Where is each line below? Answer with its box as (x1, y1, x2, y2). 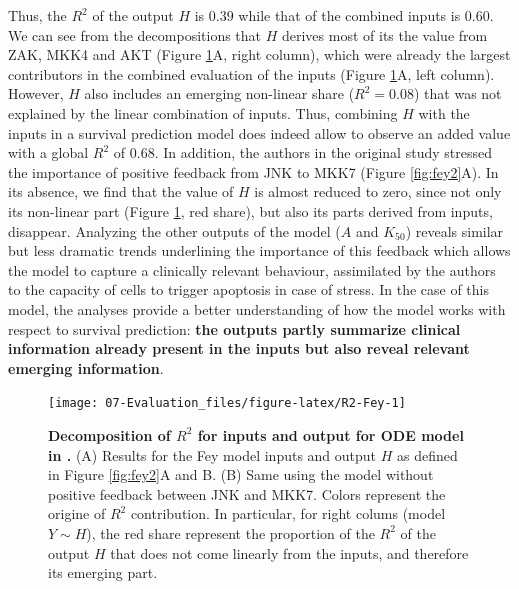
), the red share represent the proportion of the (86, 522, 375, 543)
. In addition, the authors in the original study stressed (154, 142, 492, 163)
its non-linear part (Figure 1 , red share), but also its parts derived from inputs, (8, 200, 493, 221)
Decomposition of (48, 424, 171, 445)
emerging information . (8, 357, 164, 378)
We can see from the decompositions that (8, 24, 262, 45)
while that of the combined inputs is (238, 5, 461, 25)
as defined (397, 444, 458, 465)
